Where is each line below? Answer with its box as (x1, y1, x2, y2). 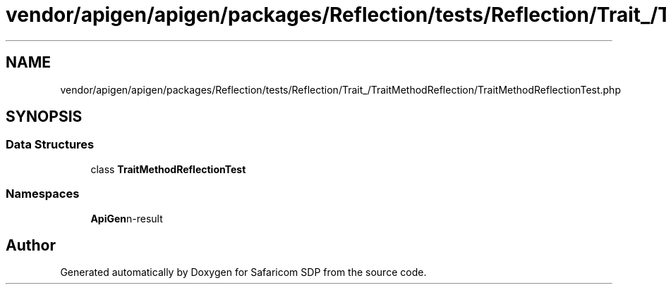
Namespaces (6, 187, 80, 201)
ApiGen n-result (90, 212, 163, 225)
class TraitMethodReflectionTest (90, 163, 246, 175)
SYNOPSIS (6, 108, 83, 126)
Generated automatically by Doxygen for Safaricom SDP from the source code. (60, 266, 427, 279)
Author (6, 236, 56, 254)
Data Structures (6, 137, 95, 152)
